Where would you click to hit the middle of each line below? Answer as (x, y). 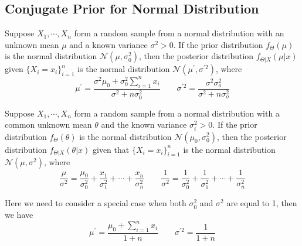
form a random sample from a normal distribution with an (179, 33)
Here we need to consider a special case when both (96, 203)
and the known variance (144, 124)
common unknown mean (48, 124)
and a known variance (108, 44)
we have (19, 215)
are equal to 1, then (262, 203)
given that (111, 149)
